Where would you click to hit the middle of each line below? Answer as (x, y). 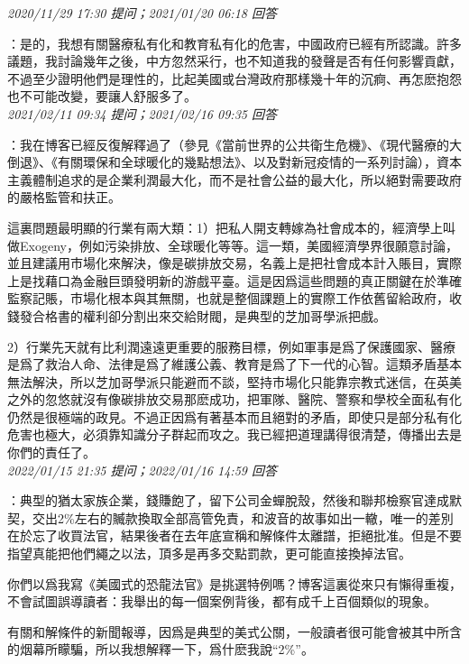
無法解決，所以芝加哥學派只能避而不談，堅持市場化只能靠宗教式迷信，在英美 (234, 381)
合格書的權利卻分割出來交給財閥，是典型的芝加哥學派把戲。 (209, 315)
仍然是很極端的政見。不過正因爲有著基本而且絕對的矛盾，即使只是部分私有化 (234, 416)
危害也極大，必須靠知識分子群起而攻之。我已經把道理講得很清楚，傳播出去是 (234, 434)
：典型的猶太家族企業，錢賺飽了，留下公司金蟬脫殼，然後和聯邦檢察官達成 (228, 500)
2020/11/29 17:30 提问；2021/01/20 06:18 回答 (142, 13)
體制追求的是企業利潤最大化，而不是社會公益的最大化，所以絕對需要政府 (247, 179)
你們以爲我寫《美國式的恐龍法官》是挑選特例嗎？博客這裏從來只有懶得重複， (234, 583)
